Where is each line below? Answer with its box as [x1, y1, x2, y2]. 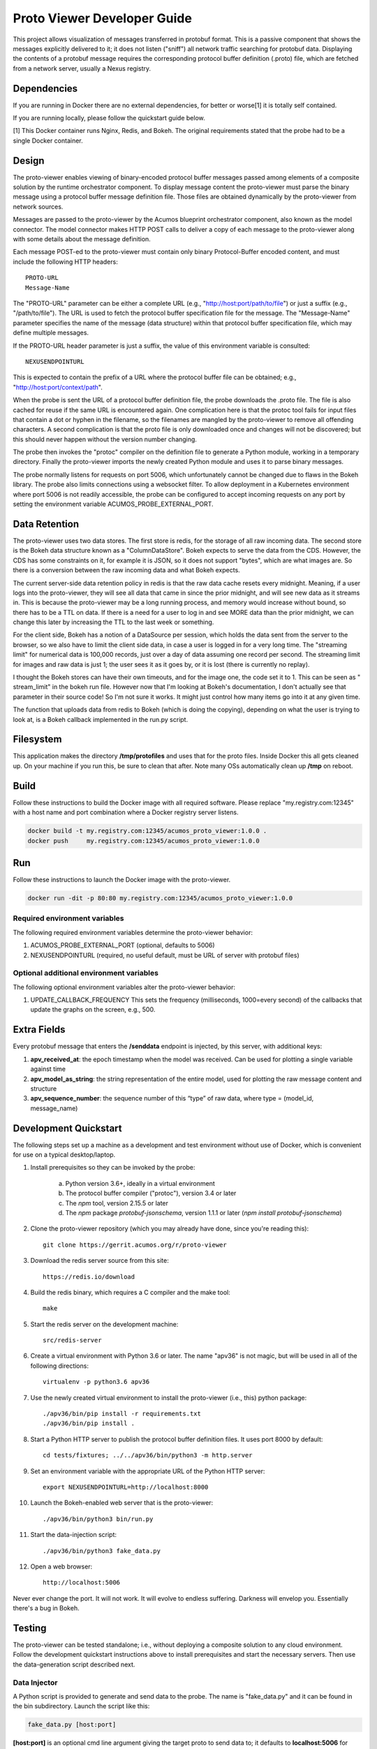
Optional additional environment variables [13, 968, 158, 978]
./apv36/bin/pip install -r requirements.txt [43, 1410, 202, 1418]
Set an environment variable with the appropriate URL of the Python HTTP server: [30, 1466, 265, 1475]
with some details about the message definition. [13, 235, 151, 243]
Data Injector [13, 1678, 58, 1687]
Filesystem [13, 733, 62, 745]
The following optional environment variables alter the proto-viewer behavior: [13, 983, 235, 991]
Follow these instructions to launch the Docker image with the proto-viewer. [13, 875, 231, 884]
